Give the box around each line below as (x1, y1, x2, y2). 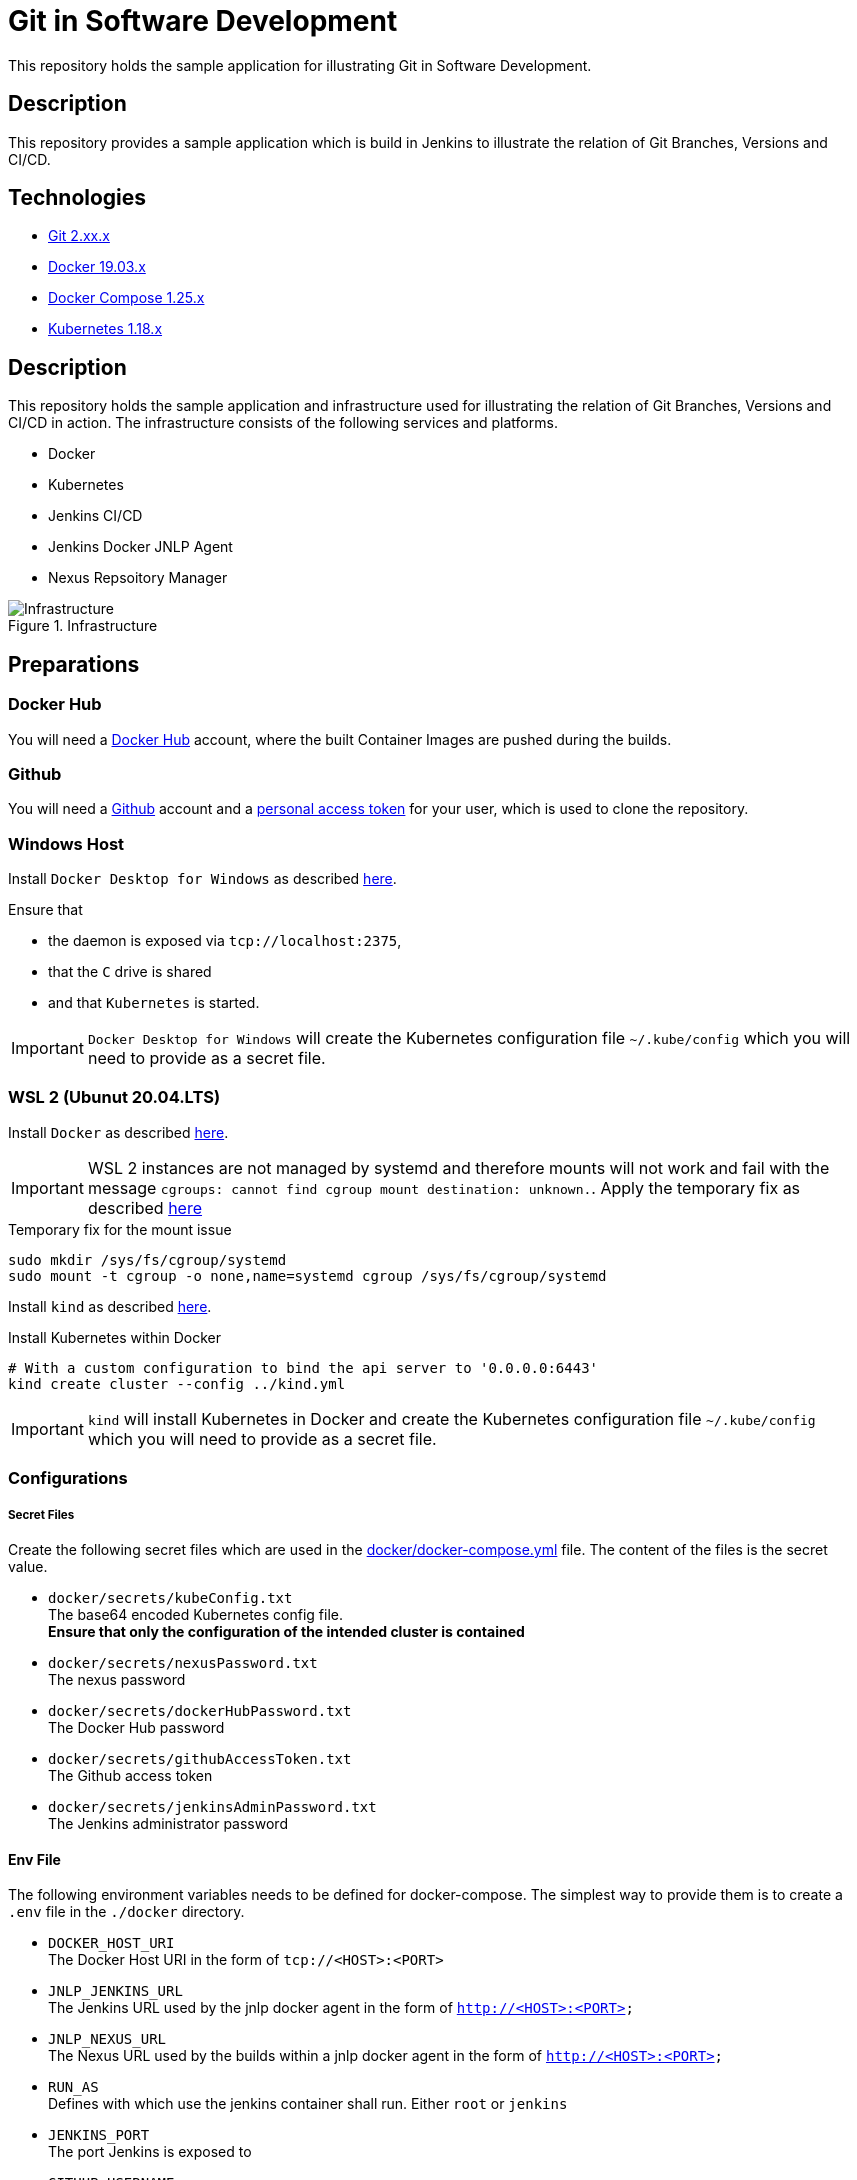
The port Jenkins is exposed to (48, 2143, 252, 2161)
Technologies (8, 185, 147, 211)
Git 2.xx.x (48, 227, 110, 245)
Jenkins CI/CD (48, 507, 143, 525)
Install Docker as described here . (8, 1123, 229, 1141)
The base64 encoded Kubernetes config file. (48, 1605, 343, 1623)
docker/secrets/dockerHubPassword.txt (48, 1702, 352, 1719)
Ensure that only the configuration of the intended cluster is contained (48, 1622, 525, 1640)
